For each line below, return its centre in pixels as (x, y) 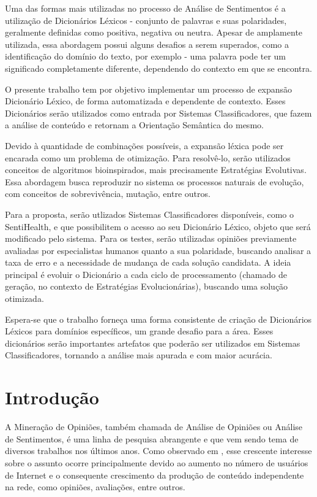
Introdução (52, 397)
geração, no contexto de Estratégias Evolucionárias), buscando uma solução (147, 286)
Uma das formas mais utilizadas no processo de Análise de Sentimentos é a (145, 8)
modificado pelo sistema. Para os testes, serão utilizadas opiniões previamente (151, 238)
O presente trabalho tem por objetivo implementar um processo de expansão (149, 89)
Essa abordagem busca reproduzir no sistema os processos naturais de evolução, (155, 181)
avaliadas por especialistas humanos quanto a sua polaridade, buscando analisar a (158, 250)
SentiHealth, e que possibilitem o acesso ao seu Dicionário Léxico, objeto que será (158, 226)
